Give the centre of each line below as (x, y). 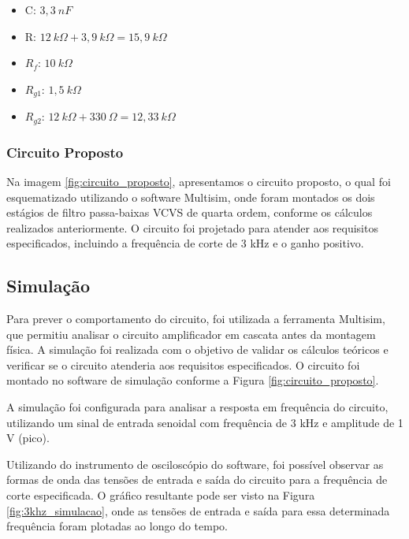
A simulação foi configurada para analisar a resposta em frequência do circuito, (197, 407)
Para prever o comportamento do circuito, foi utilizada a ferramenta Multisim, (196, 319)
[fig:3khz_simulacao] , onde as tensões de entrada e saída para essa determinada (198, 510)
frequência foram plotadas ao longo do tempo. (117, 526)
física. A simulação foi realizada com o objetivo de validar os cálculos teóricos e (197, 349)
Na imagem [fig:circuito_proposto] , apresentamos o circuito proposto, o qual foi (199, 181)
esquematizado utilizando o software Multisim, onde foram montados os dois (191, 197)
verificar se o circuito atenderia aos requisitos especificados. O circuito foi (183, 364)
